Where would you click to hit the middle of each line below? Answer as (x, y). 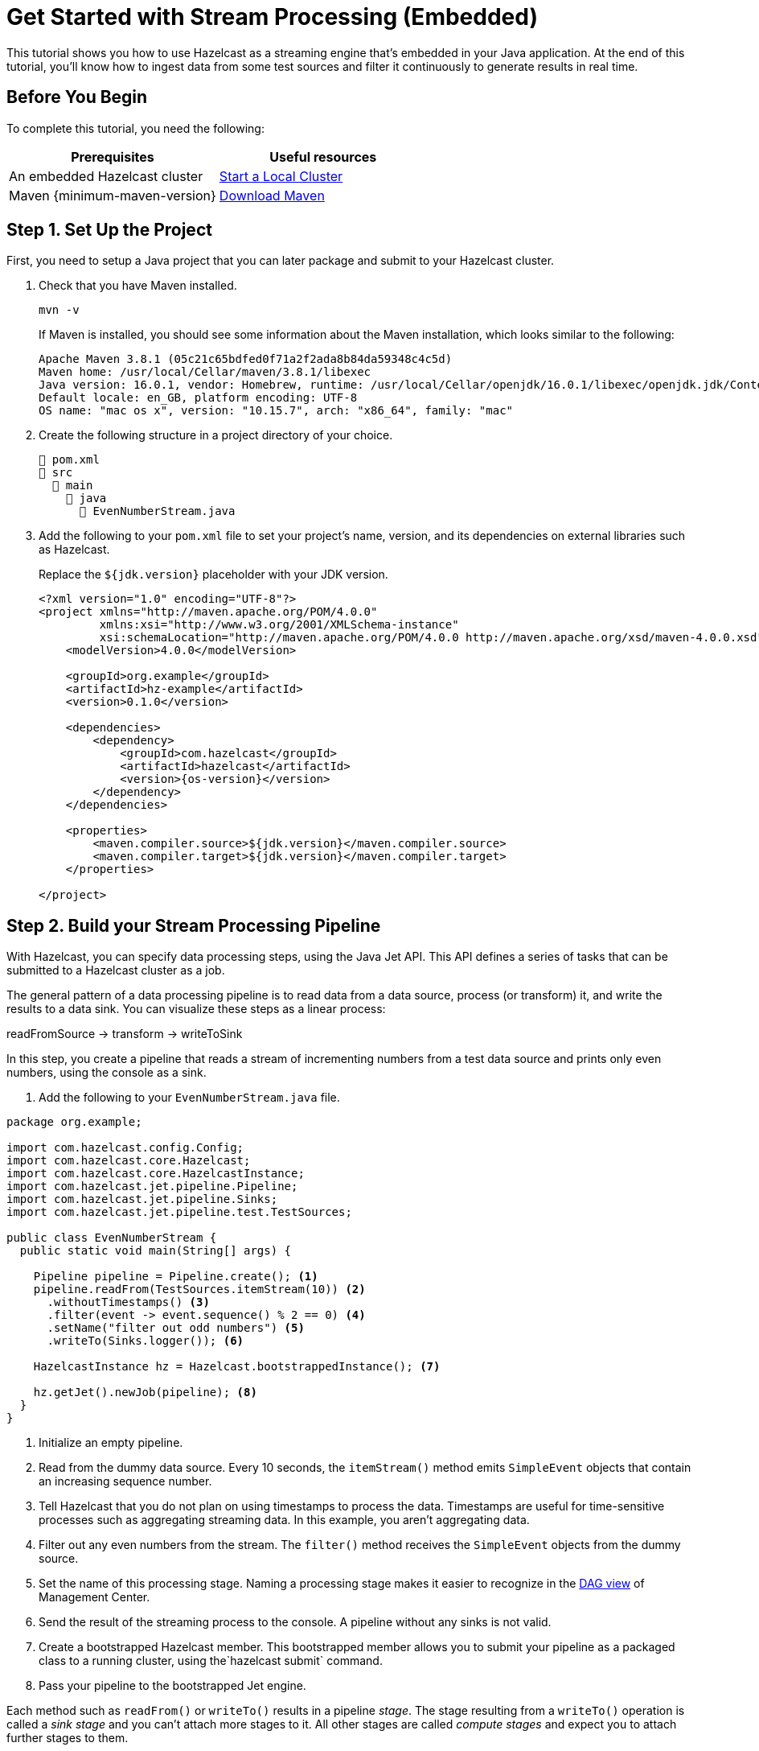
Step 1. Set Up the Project (109, 230)
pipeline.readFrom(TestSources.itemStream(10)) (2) (199, 1290)
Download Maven (272, 195)
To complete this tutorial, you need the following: (135, 128)
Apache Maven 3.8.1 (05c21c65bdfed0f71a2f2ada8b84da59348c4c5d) (246, 359)
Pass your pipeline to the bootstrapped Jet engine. (172, 1686)
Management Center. (94, 1597)
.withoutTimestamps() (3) (128, 1302)
